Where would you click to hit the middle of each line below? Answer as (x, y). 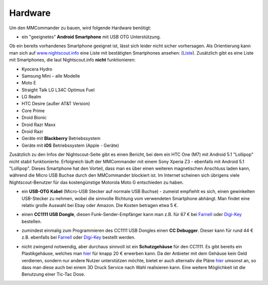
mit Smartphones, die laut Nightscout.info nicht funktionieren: (72, 60)
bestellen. (32, 221)
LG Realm (32, 97)
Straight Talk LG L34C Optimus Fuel (58, 90)
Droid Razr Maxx (38, 125)
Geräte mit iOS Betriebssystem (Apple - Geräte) (70, 145)
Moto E (29, 83)
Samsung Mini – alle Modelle (51, 76)
